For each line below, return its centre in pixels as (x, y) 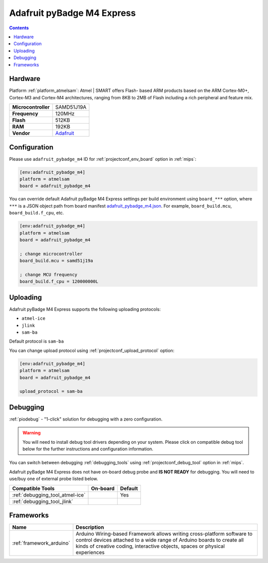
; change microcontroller (51, 254)
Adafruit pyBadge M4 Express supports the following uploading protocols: (85, 309)
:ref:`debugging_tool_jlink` (43, 501)
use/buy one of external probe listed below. (54, 479)
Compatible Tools (33, 488)
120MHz (65, 114)
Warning (32, 433)
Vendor (21, 133)
